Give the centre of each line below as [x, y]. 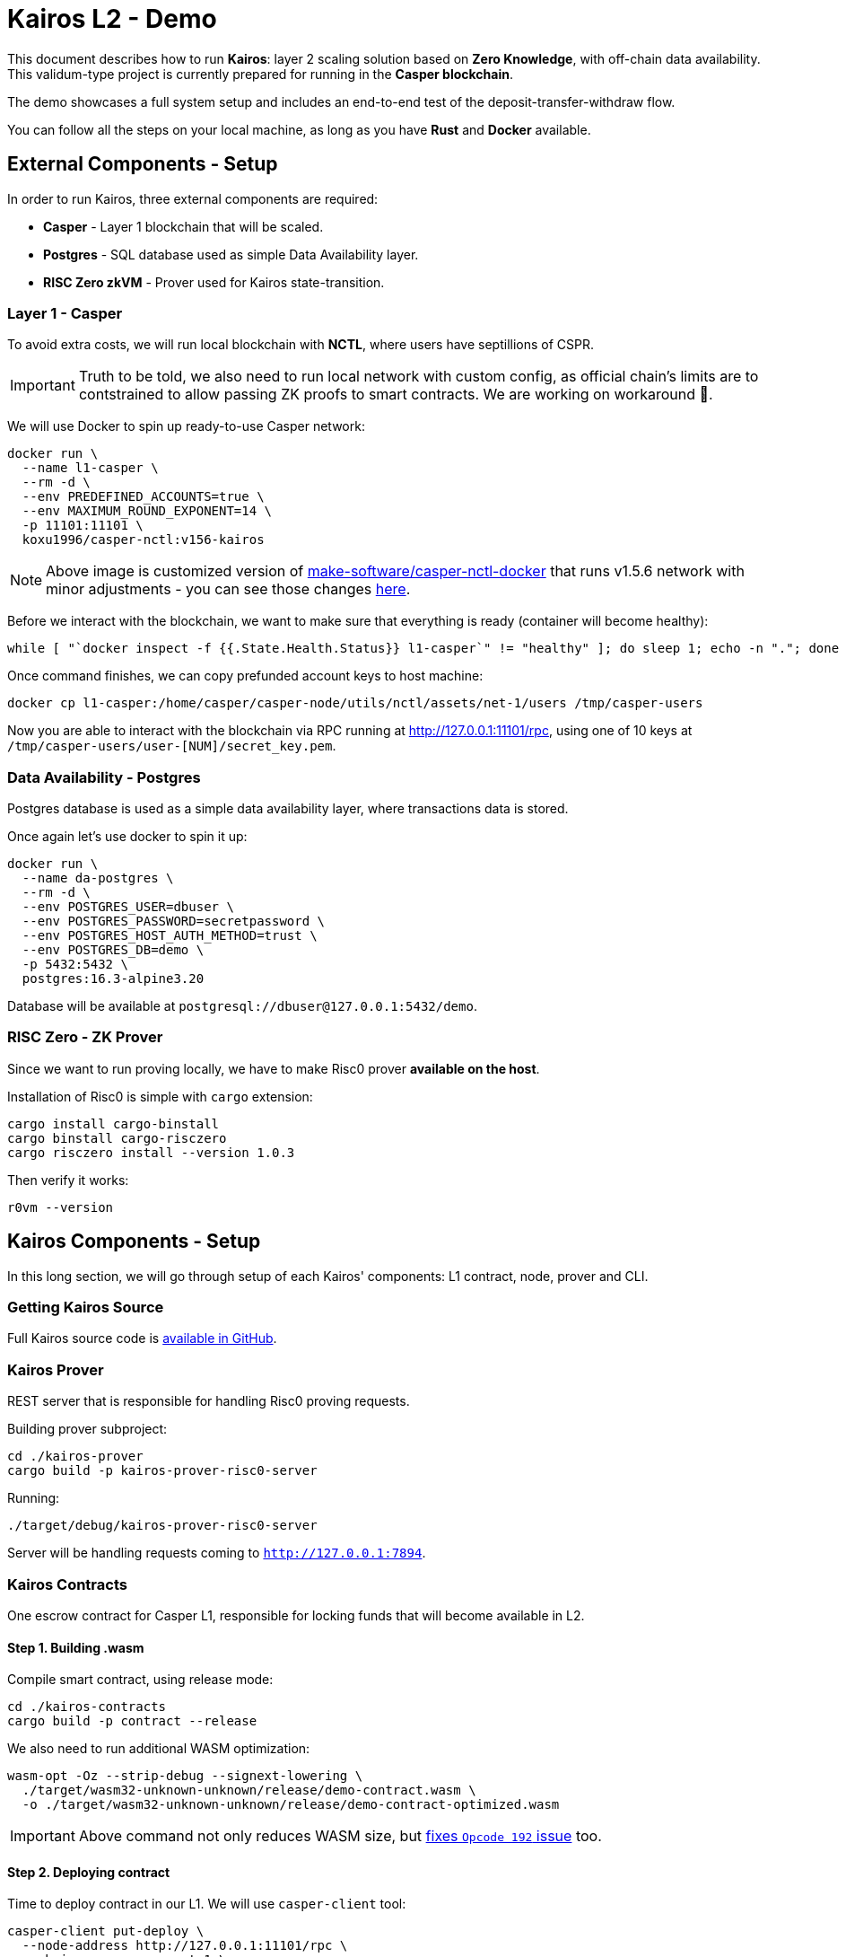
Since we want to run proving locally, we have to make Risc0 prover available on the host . [274, 1068]
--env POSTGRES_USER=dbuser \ [128, 907]
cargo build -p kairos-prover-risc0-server [162, 1471]
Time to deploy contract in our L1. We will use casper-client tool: [207, 1904]
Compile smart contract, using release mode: [140, 1680]
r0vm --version [61, 1207]
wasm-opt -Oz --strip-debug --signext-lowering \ [185, 1776]
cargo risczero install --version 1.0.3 [151, 1152]
